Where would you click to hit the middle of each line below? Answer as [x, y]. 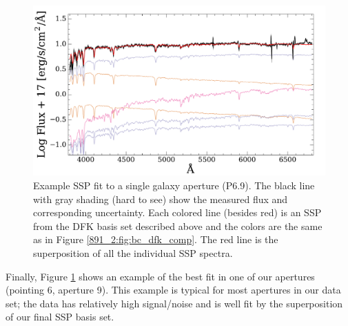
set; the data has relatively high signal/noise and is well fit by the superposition [174, 303]
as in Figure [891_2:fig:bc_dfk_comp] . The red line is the [156, 239]
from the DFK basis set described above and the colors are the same [178, 226]
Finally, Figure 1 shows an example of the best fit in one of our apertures [160, 276]
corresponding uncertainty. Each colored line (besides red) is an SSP [177, 212]
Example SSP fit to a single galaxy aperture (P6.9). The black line [174, 185]
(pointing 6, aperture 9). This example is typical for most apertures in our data [173, 290]
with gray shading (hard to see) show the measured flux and [161, 199]
